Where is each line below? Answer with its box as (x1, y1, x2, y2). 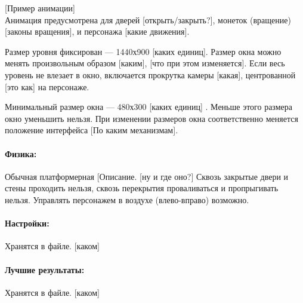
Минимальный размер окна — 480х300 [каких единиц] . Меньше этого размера (5, 100, 292, 113)
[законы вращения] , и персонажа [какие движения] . (5, 25, 190, 38)
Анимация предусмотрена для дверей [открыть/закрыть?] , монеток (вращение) (5, 13, 291, 26)
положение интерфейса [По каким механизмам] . (5, 124, 178, 136)
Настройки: (5, 217, 50, 229)
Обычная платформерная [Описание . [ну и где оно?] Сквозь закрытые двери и (5, 170, 289, 182)
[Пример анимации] (5, 2, 75, 14)
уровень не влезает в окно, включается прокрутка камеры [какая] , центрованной (5, 68, 296, 81)
